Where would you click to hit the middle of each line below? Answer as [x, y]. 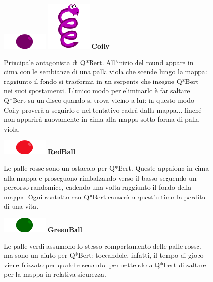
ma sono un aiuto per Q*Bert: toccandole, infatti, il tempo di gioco [104, 255]
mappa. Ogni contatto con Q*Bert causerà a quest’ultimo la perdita [105, 196]
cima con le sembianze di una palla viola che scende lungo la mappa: [106, 72]
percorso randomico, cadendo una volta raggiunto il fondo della [98, 187]
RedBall [61, 152]
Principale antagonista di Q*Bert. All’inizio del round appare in [99, 62]
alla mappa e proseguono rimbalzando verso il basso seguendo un [100, 177]
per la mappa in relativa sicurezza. [55, 274]
